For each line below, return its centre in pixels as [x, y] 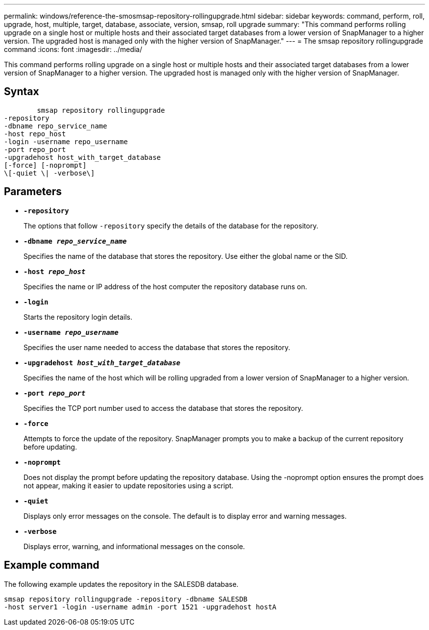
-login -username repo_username [66, 141]
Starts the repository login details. [78, 317]
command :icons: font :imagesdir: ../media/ [73, 49]
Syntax [22, 92]
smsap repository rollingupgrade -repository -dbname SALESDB [126, 599]
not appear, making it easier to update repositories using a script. [129, 485]
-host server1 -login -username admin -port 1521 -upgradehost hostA [140, 607]
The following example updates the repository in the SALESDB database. [121, 584]
